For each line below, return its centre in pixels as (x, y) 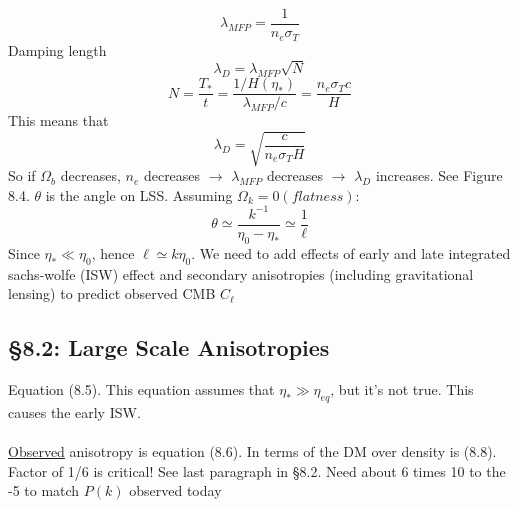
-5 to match (44, 490)
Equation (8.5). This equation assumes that (141, 389)
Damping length (57, 49)
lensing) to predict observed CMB (112, 293)
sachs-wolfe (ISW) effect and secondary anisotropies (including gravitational (241, 273)
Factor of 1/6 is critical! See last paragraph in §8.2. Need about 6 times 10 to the (257, 470)
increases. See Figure (439, 175)
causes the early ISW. (74, 411)
